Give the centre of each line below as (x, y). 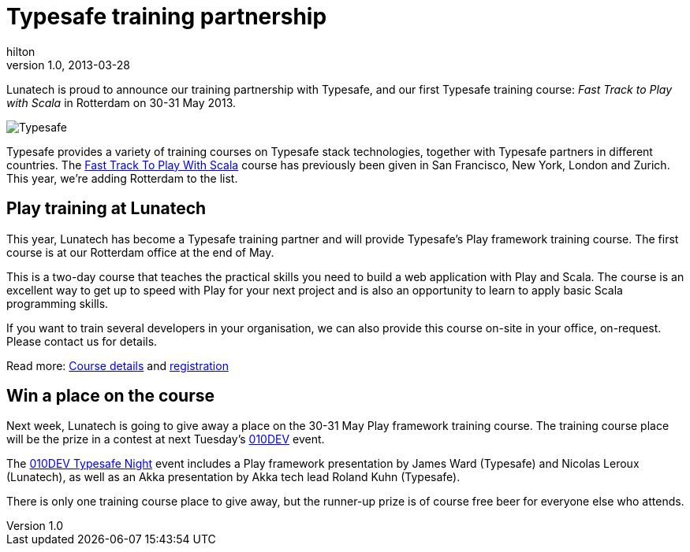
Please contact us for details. (82, 341)
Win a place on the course (111, 396)
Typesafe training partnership (167, 17)
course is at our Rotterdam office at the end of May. (140, 252)
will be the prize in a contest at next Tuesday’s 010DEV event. (166, 439)
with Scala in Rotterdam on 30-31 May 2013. (121, 102)
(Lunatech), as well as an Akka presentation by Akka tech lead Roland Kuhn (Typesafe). (233, 477)
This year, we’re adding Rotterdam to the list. (122, 178)
